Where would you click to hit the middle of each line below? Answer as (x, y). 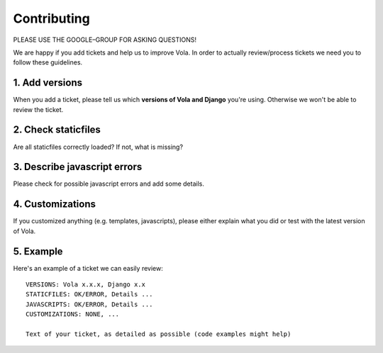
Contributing (51, 18)
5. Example (38, 251)
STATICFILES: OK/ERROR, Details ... (89, 295)
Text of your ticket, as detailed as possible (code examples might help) (159, 334)
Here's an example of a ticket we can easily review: (88, 268)
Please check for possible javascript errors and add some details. (109, 184)
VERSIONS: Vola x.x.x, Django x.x (85, 285)
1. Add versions (48, 83)
